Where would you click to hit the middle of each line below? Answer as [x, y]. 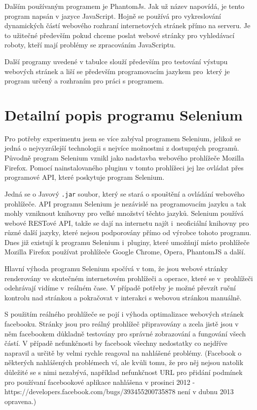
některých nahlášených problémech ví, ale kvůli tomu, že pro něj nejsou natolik [124, 362]
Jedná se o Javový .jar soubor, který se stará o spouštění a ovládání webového [125, 193]
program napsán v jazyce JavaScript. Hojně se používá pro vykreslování [113, 16]
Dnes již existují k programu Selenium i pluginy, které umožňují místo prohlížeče [127, 242]
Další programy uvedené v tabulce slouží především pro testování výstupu [116, 61]
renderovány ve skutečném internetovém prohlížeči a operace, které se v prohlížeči [129, 278]
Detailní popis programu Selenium [124, 114]
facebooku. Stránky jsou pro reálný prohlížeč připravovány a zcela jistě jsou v [122, 324]
